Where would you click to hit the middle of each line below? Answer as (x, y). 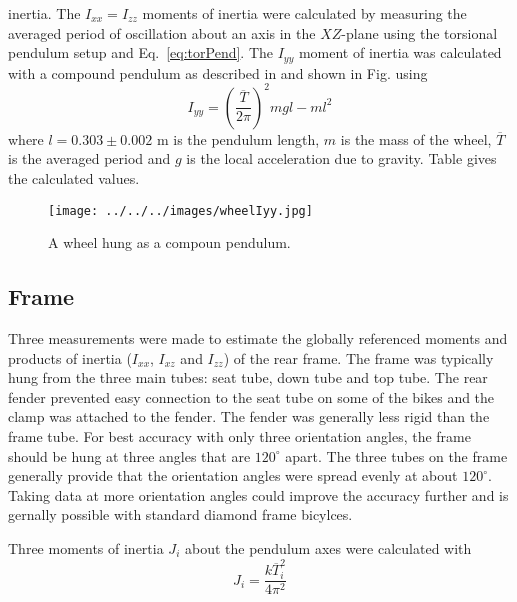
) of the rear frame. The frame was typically (358, 357)
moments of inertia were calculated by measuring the (304, 13)
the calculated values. (74, 177)
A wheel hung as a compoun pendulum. (169, 242)
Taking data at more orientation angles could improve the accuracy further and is (258, 494)
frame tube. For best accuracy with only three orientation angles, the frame (239, 435)
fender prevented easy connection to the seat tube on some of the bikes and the (251, 396)
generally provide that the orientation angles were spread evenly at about (233, 475)
